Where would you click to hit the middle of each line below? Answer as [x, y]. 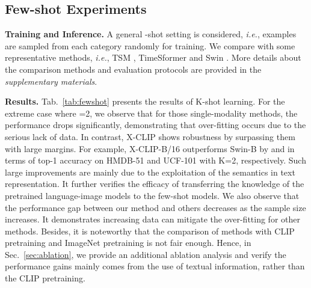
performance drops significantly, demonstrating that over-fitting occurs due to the [155, 125]
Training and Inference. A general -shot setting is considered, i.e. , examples [151, 34]
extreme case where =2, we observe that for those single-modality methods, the [151, 113]
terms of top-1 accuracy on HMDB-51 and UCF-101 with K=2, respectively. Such [155, 160]
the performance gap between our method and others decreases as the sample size [155, 207]
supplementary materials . [51, 81]
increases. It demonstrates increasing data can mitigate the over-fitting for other [152, 219]
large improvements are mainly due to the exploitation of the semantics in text [150, 172]
